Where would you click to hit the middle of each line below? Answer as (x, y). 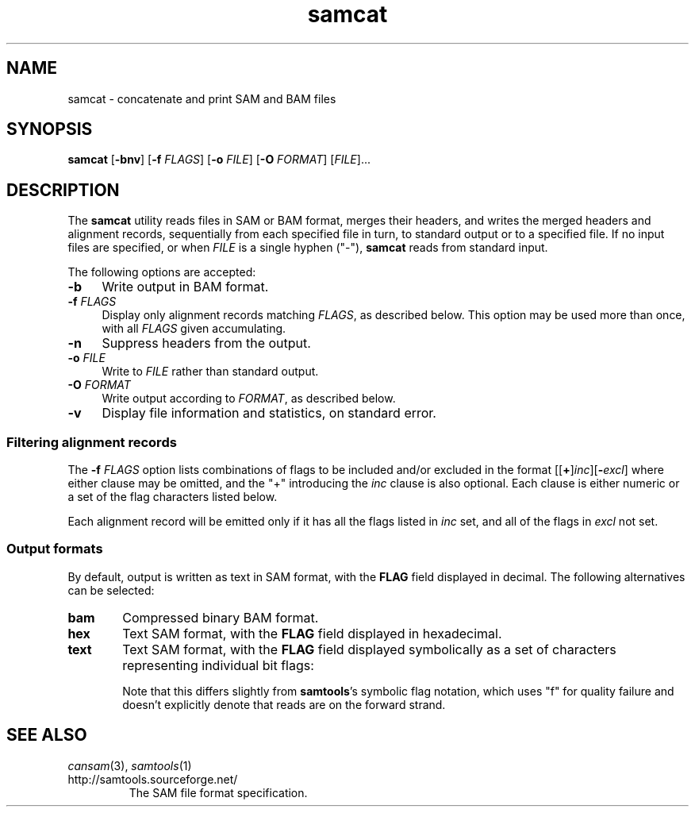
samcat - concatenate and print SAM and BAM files (202, 98)
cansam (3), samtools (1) (130, 765)
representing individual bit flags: (218, 665)
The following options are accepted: (162, 272)
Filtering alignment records (92, 442)
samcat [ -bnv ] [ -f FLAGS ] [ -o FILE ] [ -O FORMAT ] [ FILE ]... (219, 160)
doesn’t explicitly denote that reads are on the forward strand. (284, 704)
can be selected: (111, 590)
